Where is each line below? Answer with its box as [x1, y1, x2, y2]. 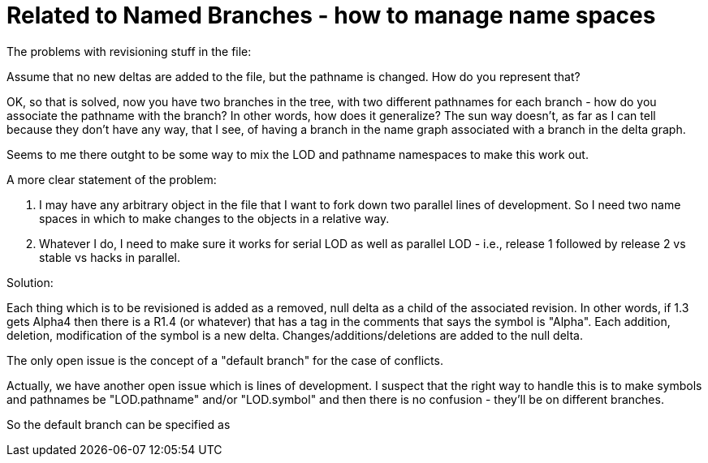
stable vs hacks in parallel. [39, 250, 180, 264]
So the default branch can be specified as [6, 417, 231, 431]
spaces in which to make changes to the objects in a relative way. [39, 211, 390, 225]
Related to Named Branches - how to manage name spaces [6, 2, 656, 29]
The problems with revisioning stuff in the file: [6, 44, 252, 58]
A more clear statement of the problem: [6, 172, 217, 186]
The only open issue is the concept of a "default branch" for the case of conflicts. [6, 353, 443, 367]
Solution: [6, 275, 54, 289]
